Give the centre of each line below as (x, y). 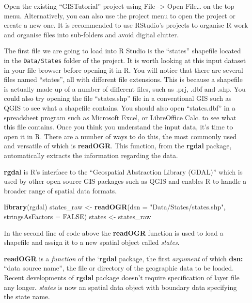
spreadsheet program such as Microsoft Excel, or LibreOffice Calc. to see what (120, 117)
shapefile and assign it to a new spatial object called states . (92, 242)
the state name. (27, 296)
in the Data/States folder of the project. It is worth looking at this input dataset (125, 60)
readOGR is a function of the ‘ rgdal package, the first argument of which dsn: (124, 258)
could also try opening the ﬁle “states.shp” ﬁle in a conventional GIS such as (118, 98)
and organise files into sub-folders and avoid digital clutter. (91, 34)
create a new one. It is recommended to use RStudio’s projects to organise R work (126, 25)
